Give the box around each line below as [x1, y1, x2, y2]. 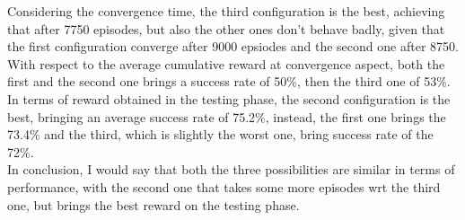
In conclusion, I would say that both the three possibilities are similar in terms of [7, 160, 455, 179]
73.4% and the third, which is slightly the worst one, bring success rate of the [7, 125, 434, 144]
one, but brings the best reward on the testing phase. [7, 195, 300, 214]
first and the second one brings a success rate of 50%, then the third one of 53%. [7, 72, 451, 91]
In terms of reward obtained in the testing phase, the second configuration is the [7, 89, 451, 108]
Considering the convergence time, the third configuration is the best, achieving [7, 2, 445, 20]
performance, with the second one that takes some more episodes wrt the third [7, 177, 441, 196]
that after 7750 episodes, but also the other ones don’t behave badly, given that [7, 19, 445, 38]
